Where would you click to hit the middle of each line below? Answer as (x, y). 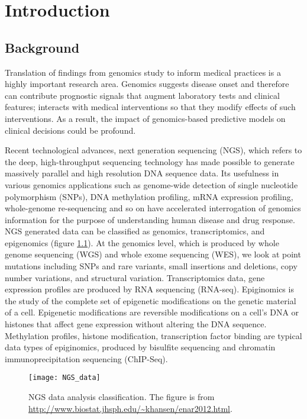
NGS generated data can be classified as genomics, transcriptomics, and (135, 231)
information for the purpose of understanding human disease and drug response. (150, 219)
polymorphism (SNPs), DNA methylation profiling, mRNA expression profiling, (149, 196)
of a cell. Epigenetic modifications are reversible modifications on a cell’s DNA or (152, 312)
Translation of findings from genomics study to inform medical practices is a (143, 72)
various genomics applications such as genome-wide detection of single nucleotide (151, 184)
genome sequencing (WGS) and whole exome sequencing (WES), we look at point (153, 254)
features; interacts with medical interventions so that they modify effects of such (150, 107)
